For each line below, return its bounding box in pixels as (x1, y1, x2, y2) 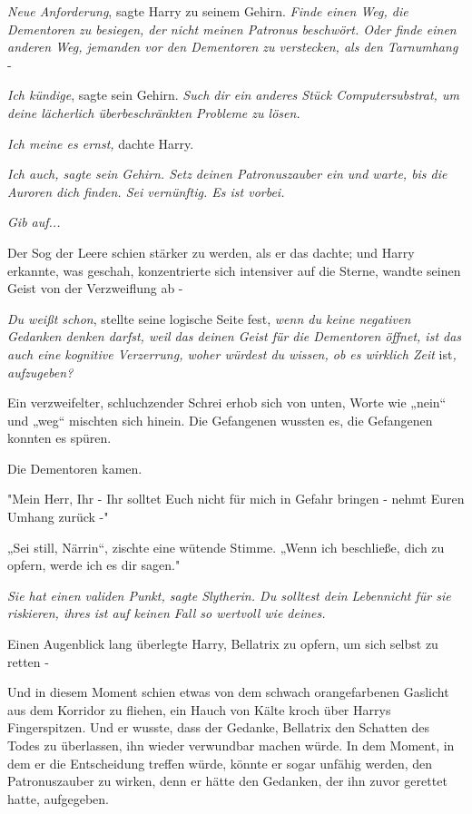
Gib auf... (7, 212, 61, 231)
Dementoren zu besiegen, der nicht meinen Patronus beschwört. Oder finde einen (7, 19, 457, 38)
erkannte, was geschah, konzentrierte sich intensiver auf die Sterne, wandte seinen (7, 260, 461, 280)
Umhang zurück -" (7, 507, 109, 526)
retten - (7, 652, 49, 671)
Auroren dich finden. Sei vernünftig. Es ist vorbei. (7, 181, 285, 201)
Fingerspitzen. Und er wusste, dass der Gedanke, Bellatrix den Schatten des (7, 718, 430, 737)
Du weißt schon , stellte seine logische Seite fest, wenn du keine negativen (7, 309, 411, 328)
